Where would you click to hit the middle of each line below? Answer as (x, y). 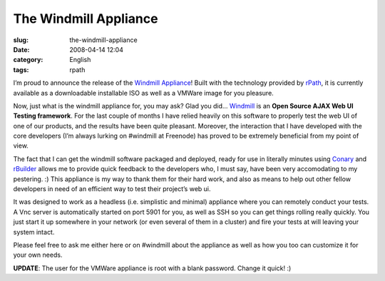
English (80, 60)
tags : (21, 70)
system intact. (34, 232)
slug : (21, 40)
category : (28, 60)
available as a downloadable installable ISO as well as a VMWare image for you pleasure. (143, 93)
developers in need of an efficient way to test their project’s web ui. (112, 189)
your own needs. (38, 255)
